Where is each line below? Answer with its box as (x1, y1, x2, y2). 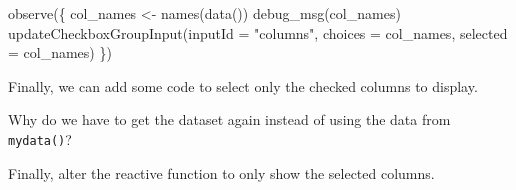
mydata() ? (8, 128, 72, 149)
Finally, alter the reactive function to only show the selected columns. (8, 162, 435, 183)
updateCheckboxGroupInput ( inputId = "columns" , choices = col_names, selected (8, 22, 508, 43)
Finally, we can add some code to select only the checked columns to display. (8, 75, 478, 96)
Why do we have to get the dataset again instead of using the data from (8, 109, 451, 130)
